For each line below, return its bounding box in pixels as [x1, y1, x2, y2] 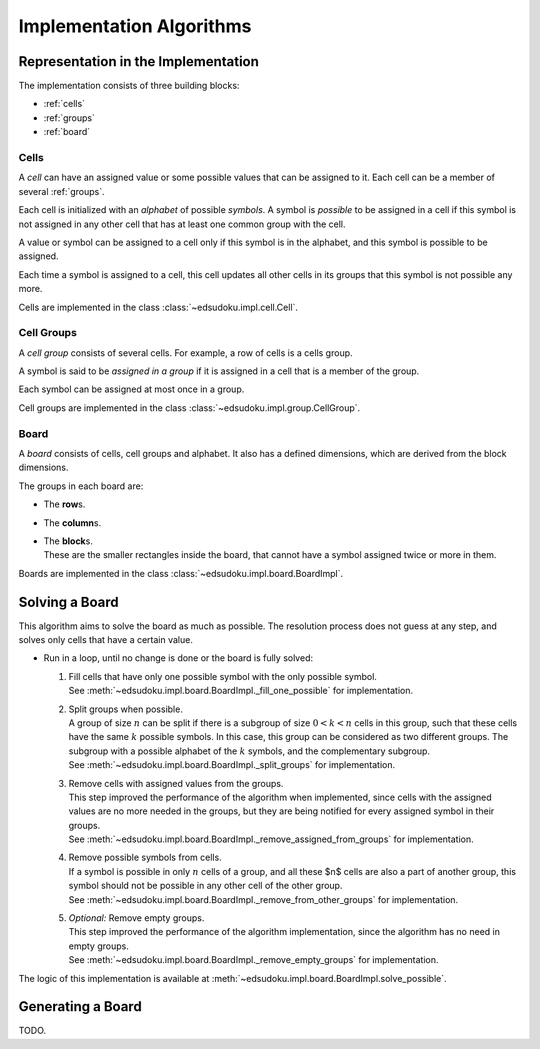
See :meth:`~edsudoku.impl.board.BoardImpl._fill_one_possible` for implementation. [68, 685, 414, 697]
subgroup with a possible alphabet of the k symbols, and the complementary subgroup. [68, 745, 430, 757]
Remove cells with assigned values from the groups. [68, 777, 284, 789]
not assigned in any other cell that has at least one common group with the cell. [18, 218, 346, 230]
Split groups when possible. [68, 703, 184, 715]
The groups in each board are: [18, 480, 144, 492]
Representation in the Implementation [18, 53, 260, 70]
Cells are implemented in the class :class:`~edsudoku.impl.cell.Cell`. [18, 301, 299, 313]
